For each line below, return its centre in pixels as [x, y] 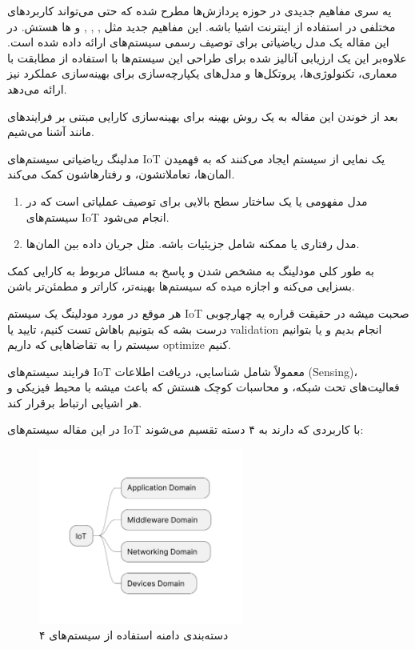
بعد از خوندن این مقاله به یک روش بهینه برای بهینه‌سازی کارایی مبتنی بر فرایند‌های [203, 116]
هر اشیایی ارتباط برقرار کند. [75, 402]
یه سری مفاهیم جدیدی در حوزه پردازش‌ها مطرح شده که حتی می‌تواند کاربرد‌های [200, 10]
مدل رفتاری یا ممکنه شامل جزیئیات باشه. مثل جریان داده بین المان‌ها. [193, 244]
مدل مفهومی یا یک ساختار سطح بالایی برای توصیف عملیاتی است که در [197, 200]
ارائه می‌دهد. [37, 88]
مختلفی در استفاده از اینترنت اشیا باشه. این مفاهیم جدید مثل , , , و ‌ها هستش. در [202, 26]
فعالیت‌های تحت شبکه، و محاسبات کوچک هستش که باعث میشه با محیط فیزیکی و [204, 387]
